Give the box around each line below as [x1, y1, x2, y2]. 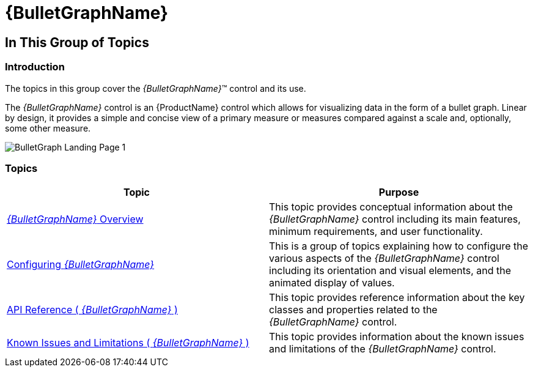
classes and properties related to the [269, 303, 438, 316]
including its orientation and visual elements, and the [269, 264, 512, 277]
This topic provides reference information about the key [269, 291, 525, 304]
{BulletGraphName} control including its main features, [269, 213, 521, 226]
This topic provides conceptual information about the [269, 201, 513, 214]
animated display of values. [269, 277, 395, 289]
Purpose [378, 186, 419, 199]
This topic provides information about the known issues [269, 330, 524, 343]
